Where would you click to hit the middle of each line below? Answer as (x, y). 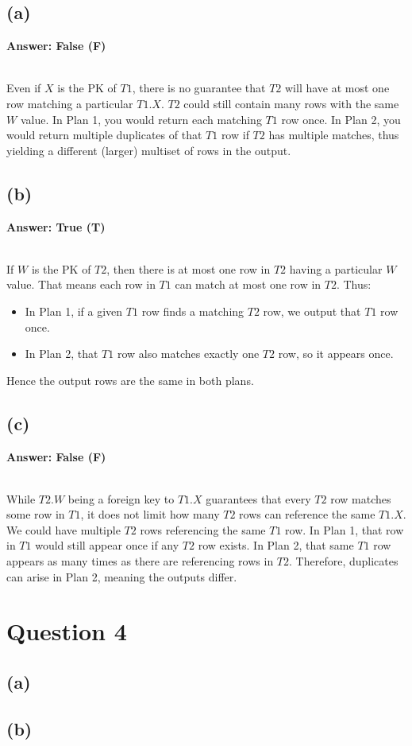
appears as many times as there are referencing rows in (140, 561)
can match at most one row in (248, 284)
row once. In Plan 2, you (341, 119)
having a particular (336, 268)
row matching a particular (70, 103)
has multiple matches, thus (334, 135)
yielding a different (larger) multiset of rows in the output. (149, 150)
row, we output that (312, 311)
